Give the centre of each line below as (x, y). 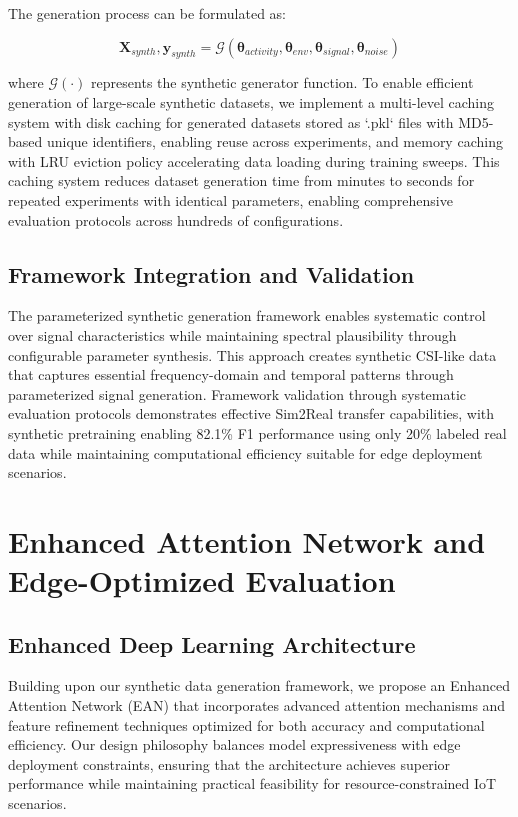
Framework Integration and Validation (211, 273)
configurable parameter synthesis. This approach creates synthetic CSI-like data (252, 354)
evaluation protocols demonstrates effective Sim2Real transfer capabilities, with (251, 413)
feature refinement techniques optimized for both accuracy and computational (246, 724)
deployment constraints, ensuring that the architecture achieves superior (229, 763)
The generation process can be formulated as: (147, 13)
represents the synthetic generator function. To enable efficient (282, 82)
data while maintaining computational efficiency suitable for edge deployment (245, 452)
